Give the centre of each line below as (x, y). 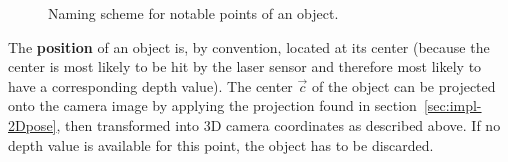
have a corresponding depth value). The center (150, 85)
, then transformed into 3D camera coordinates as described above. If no (278, 124)
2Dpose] (32, 124)
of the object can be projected (403, 85)
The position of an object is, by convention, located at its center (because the (249, 46)
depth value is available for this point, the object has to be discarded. (221, 144)
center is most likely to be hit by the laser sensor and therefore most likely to (245, 66)
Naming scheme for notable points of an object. (193, 13)
